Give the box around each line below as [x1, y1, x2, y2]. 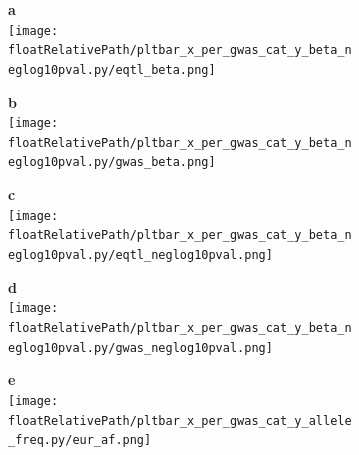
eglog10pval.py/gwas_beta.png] [8, 155, 216, 170]
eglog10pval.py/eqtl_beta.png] [8, 62, 216, 77]
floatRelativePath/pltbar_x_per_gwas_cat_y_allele [8, 413, 352, 428]
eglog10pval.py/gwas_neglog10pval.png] [8, 340, 273, 355]
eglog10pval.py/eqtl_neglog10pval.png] [8, 248, 273, 263]
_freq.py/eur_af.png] [8, 433, 152, 448]
